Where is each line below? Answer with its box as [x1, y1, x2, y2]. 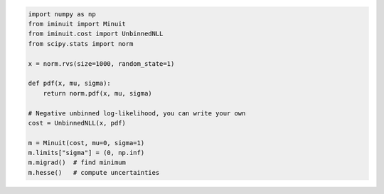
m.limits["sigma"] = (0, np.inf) [28, 149, 145, 157]
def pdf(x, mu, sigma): [28, 79, 112, 88]
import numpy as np [28, 10, 96, 18]
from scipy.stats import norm [28, 40, 134, 47]
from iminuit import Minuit [28, 20, 126, 28]
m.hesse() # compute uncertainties [28, 169, 160, 176]
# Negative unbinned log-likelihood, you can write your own [28, 109, 246, 117]
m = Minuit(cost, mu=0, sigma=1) [28, 139, 145, 147]
